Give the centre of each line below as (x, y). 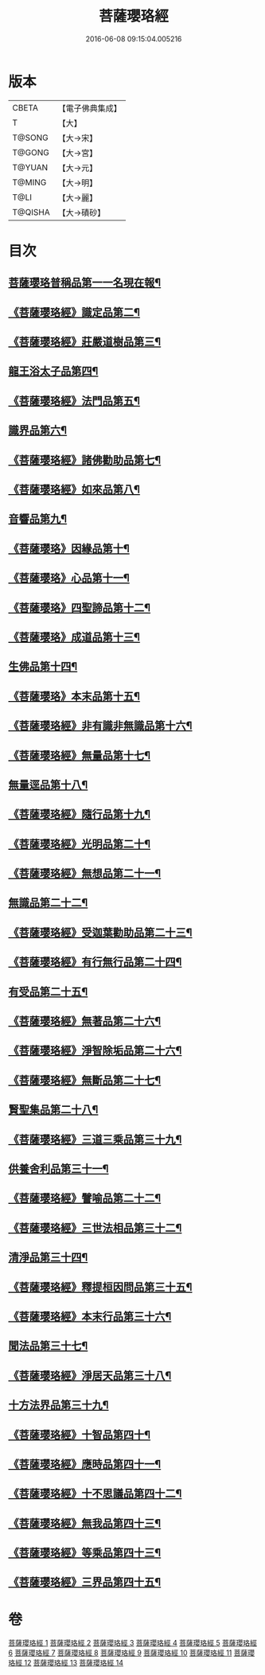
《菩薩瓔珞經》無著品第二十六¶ (85, 1021)
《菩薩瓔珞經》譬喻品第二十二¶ (85, 1198)
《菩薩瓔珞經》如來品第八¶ (74, 489)
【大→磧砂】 (82, 212)
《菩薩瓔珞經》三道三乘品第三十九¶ (95, 1139)
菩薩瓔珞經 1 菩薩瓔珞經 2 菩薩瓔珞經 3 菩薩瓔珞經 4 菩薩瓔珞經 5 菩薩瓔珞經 (132, 1643)
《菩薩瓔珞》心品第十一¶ (69, 578)
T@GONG (31, 152)
